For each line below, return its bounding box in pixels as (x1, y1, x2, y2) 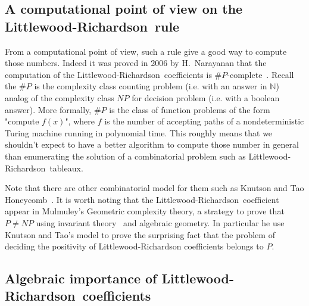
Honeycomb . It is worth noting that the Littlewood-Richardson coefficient (5, 193, 279, 205)
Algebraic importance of (5, 269, 157, 288)
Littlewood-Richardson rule (5, 17, 180, 35)
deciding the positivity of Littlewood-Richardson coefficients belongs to (5, 240, 264, 252)
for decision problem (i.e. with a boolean (132, 91, 280, 104)
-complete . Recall (227, 68, 294, 80)
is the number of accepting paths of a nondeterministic (104, 115, 304, 127)
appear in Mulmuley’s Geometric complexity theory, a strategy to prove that (5, 205, 285, 217)
